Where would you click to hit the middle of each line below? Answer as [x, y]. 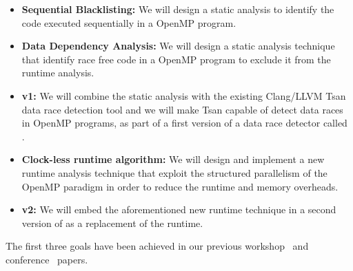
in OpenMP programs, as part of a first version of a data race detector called [184, 123]
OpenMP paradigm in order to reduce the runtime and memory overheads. [180, 186]
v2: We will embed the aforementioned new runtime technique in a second [179, 209]
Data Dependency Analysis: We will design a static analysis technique [178, 46]
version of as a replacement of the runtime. [112, 223]
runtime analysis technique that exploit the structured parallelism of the [174, 172]
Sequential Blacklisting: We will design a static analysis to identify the [178, 9]
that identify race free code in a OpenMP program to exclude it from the [176, 59]
